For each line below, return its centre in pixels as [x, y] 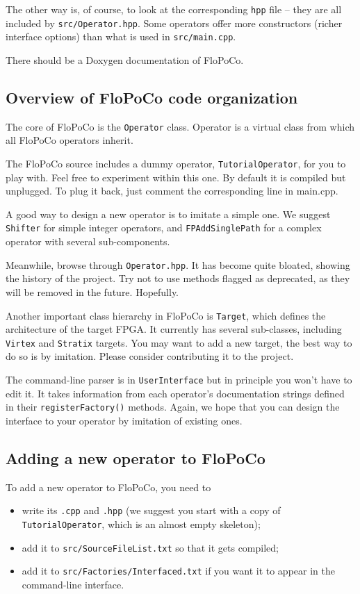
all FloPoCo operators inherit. [69, 140]
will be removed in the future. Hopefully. [92, 291]
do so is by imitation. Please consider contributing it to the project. [150, 356]
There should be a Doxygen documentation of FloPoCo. [125, 59]
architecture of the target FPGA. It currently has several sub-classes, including [174, 329]
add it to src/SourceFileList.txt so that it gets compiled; [150, 547]
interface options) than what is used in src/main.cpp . [121, 36]
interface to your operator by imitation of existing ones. [124, 420]
